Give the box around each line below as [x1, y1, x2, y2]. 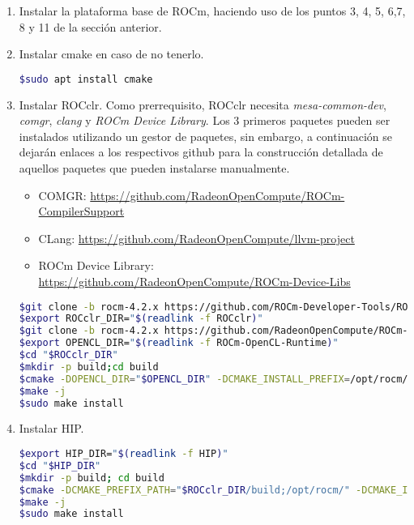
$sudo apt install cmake [19, 73, 153, 85]
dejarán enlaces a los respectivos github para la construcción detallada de [19, 143, 383, 160]
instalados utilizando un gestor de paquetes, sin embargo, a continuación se [19, 127, 393, 144]
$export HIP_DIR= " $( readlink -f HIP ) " [19, 448, 228, 460]
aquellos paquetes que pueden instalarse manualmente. [19, 160, 290, 177]
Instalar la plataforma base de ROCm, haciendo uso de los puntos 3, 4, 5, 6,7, [19, 2, 406, 19]
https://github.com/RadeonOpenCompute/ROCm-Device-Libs [38, 273, 351, 289]
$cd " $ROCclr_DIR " [19, 349, 118, 361]
